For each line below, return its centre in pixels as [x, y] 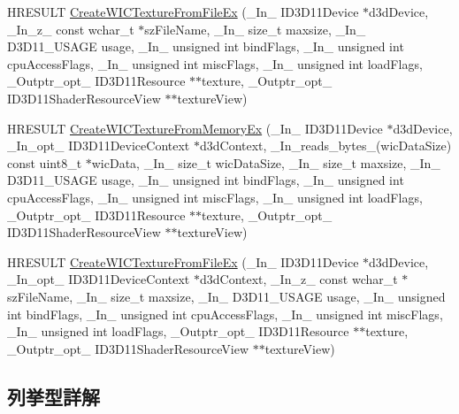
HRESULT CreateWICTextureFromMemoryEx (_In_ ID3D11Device [195, 128]
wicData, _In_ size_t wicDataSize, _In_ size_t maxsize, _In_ [266, 162]
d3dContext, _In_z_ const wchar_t [298, 279]
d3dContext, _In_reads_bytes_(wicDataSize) [325, 146]
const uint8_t [45, 162]
